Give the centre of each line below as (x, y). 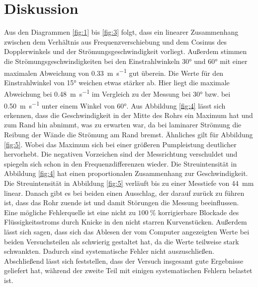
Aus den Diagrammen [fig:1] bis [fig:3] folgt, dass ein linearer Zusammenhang (121, 32)
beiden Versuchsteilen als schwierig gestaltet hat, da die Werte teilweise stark (122, 241)
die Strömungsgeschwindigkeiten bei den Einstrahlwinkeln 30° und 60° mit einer (126, 61)
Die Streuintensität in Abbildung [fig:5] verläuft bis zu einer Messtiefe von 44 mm (129, 183)
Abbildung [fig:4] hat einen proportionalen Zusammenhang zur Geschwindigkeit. (126, 173)
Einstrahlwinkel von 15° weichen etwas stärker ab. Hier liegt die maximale (117, 82)
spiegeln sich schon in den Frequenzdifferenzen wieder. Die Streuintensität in (121, 163)
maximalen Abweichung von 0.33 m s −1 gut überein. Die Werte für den (114, 72)
